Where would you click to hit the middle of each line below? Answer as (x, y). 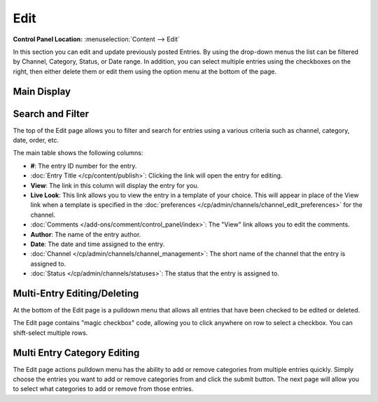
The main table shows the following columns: (78, 153)
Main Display (42, 91)
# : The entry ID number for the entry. (84, 166)
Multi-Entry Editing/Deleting (76, 293)
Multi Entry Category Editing (76, 353)
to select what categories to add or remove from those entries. (103, 389)
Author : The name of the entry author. (86, 234)
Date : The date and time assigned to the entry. (97, 244)
